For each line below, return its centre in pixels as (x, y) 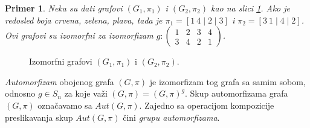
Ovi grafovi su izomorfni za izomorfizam (79, 35)
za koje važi (86, 93)
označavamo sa (65, 105)
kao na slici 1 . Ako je (250, 8)
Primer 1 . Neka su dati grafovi (64, 8)
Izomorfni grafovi (61, 61)
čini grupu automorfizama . (171, 117)
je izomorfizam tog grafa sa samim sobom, (228, 81)
